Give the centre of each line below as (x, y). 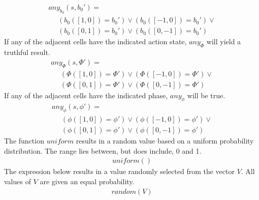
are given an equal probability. (87, 181)
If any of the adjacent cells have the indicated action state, (95, 41)
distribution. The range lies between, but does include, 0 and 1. (103, 150)
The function (24, 141)
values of (18, 181)
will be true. (206, 95)
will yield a (224, 41)
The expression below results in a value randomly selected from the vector (119, 171)
